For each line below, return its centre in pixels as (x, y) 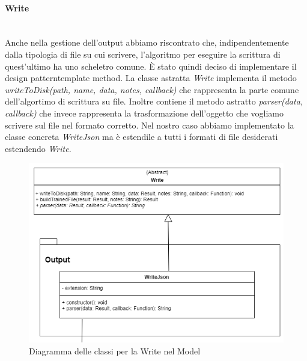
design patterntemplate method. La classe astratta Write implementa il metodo (151, 78)
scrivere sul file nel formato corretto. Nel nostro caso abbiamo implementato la (150, 125)
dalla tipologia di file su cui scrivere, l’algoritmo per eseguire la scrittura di (143, 54)
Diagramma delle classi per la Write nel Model (115, 351)
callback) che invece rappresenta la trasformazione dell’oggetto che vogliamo (144, 113)
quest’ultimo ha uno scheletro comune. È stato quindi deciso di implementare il (151, 66)
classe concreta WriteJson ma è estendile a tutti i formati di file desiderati (141, 137)
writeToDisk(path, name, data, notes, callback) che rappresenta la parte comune (152, 89)
